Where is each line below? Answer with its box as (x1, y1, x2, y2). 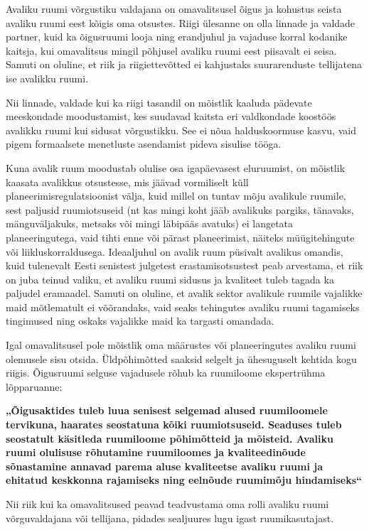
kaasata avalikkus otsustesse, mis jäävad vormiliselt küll (6, 174, 249, 189)
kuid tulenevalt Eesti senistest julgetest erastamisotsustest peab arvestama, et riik (6, 258, 363, 273)
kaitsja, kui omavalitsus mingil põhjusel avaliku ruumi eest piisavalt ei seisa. (6, 43, 337, 58)
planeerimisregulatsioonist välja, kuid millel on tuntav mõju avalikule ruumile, (6, 188, 346, 203)
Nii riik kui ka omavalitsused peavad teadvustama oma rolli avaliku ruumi (6, 497, 329, 511)
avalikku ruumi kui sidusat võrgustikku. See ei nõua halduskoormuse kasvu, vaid (6, 122, 356, 137)
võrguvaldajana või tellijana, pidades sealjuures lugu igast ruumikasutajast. (6, 510, 334, 525)
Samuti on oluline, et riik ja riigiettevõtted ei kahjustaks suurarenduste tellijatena (6, 57, 363, 72)
